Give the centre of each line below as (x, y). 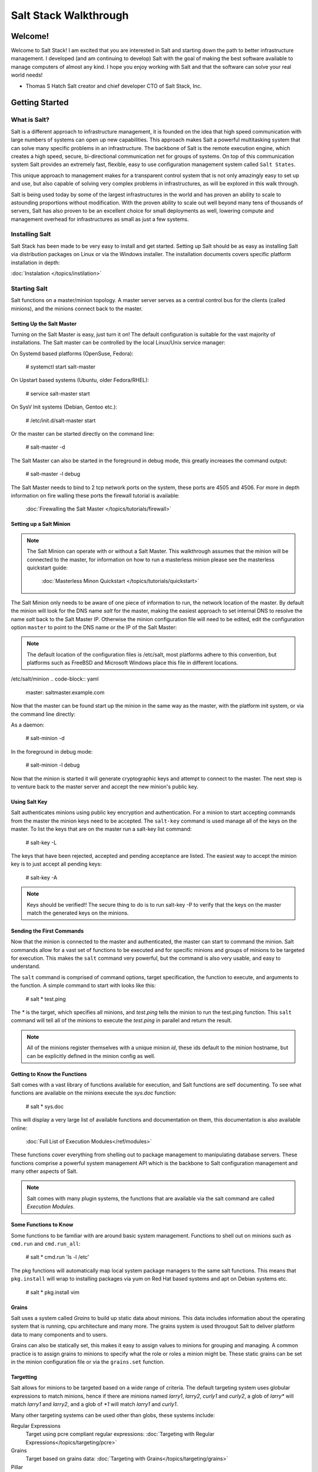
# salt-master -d (45, 447)
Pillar (17, 1467)
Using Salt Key (29, 801)
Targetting (24, 1377)
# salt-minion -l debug (53, 765)
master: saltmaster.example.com (65, 692)
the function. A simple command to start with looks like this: (83, 986)
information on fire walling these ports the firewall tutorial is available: (95, 495)
